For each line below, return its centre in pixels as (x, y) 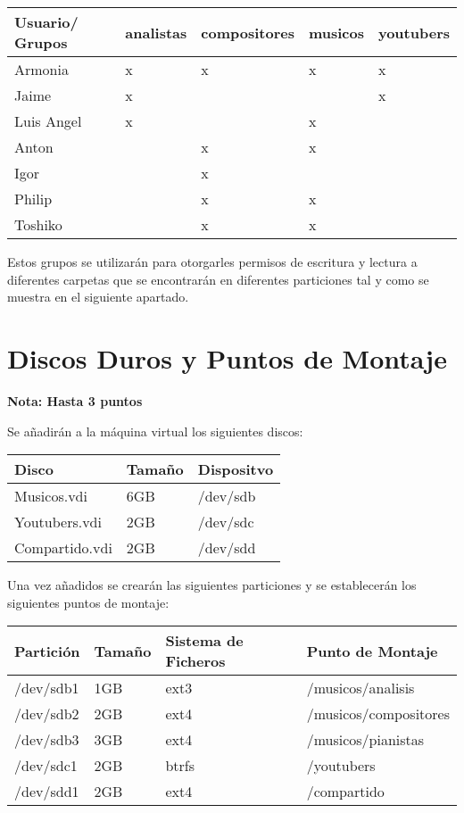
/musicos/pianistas (365, 740)
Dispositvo (236, 469)
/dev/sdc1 (46, 766)
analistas (156, 32)
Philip (33, 199)
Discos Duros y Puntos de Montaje (227, 357)
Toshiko (38, 224)
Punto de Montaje (372, 651)
